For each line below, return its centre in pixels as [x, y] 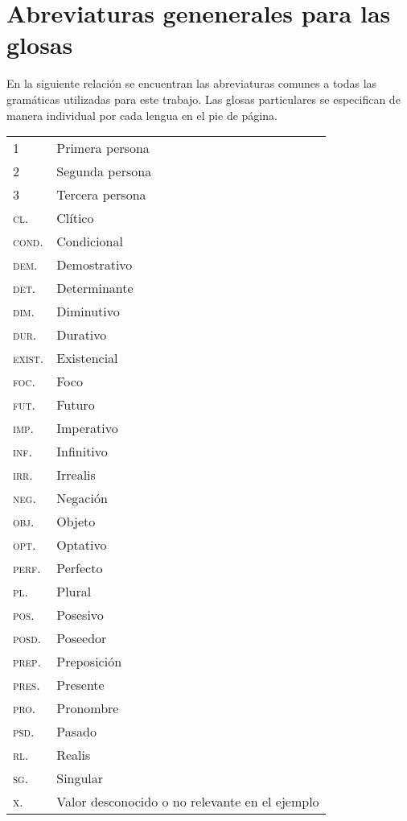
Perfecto [80, 568]
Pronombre [88, 708]
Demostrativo [95, 265]
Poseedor [82, 638]
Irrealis [76, 475]
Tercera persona [101, 195]
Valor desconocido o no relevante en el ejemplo [188, 802]
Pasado [76, 732]
